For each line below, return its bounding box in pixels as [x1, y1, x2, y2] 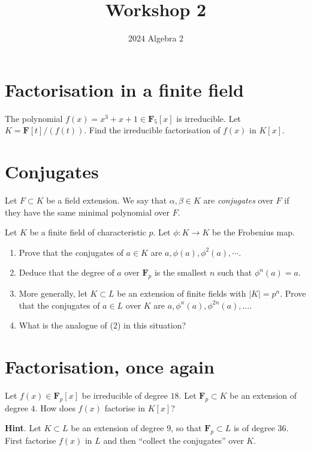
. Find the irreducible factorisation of [84, 124, 221, 136]
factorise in [104, 401, 146, 414]
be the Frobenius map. [212, 226, 295, 238]
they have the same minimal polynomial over [5, 205, 170, 218]
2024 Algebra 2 [128, 32, 184, 44]
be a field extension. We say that [46, 193, 167, 206]
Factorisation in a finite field [5, 77, 244, 101]
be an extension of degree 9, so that [71, 422, 202, 434]
